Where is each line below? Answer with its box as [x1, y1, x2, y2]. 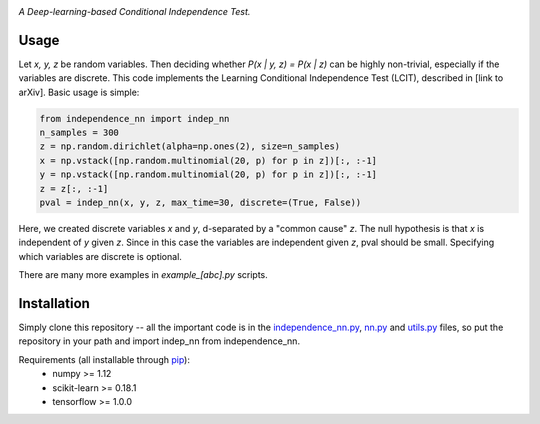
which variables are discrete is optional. [18, 250, 182, 262]
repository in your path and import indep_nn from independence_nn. [18, 335, 300, 347]
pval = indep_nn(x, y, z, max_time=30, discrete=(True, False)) [39, 197, 362, 209]
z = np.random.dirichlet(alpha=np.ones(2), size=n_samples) [39, 141, 341, 152]
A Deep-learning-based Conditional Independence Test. [18, 6, 251, 17]
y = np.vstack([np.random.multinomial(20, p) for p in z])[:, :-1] [39, 169, 378, 180]
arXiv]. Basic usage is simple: [18, 86, 140, 98]
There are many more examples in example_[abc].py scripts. [18, 269, 269, 281]
